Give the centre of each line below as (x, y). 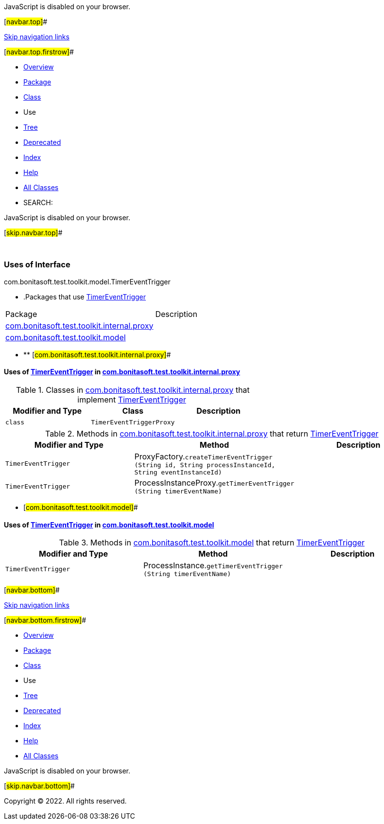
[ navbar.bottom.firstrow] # (45, 620)
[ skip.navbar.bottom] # (39, 786)
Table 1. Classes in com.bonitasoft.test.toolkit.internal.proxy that (133, 390)
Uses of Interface (37, 265)
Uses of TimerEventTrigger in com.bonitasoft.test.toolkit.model (109, 525)
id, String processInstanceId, (220, 465)
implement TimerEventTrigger (132, 399)
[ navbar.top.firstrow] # (39, 52)
